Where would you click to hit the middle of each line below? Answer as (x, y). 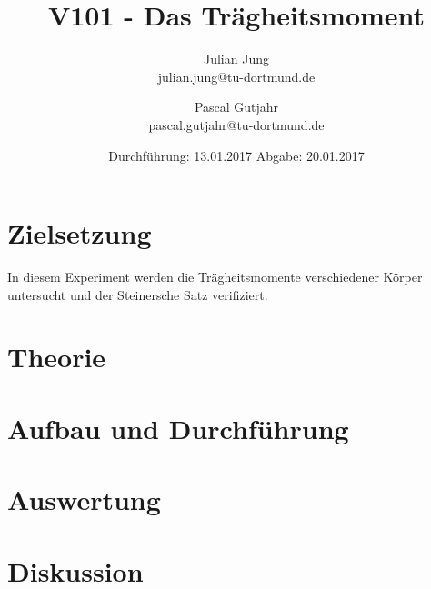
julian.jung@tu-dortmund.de (236, 76)
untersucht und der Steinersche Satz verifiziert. (138, 294)
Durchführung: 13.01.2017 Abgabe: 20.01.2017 (236, 155)
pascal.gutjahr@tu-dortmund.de (236, 124)
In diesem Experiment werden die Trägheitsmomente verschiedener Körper (215, 277)
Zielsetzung (80, 233)
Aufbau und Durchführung (178, 428)
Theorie (57, 357)
